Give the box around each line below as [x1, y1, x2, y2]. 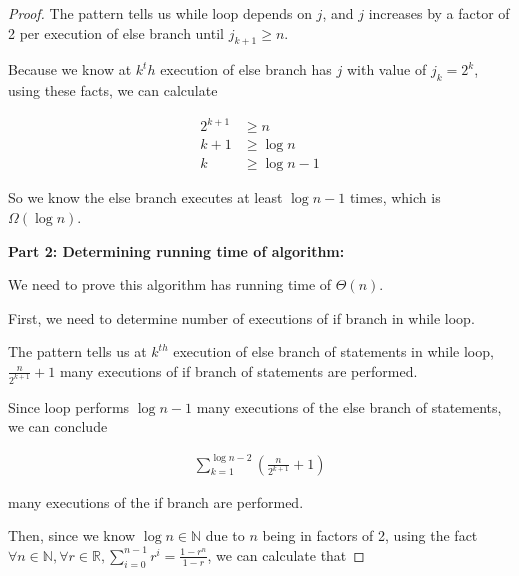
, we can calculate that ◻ [207, 544, 365, 565]
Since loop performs [8, 396, 130, 417]
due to [205, 525, 245, 546]
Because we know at [8, 59, 132, 80]
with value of [346, 59, 427, 80]
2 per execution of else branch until [8, 22, 224, 43]
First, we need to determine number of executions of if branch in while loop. [8, 307, 475, 328]
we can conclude [8, 416, 108, 437]
